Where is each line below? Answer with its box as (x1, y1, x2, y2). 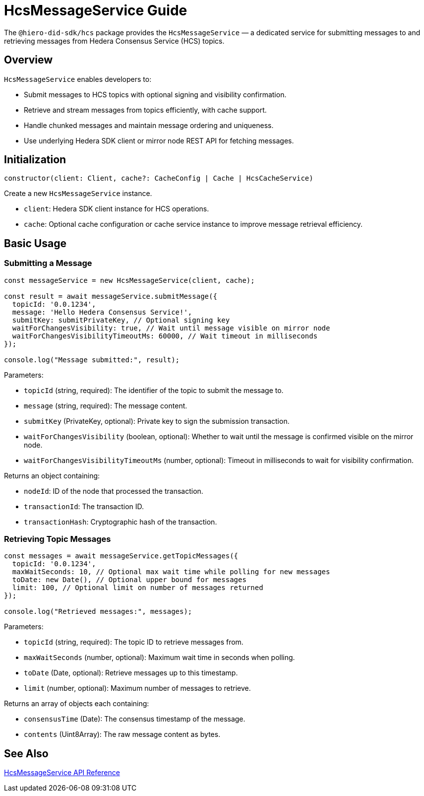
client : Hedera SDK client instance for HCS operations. (24, 204, 209, 213)
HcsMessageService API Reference (4, 768, 120, 777)
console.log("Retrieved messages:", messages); (4, 607, 192, 616)
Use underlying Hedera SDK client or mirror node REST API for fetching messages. (24, 136, 294, 145)
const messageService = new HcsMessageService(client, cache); (4, 276, 255, 284)
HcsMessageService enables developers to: (4, 74, 152, 83)
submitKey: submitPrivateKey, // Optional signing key (12, 316, 230, 324)
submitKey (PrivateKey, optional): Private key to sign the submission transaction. (24, 416, 290, 425)
